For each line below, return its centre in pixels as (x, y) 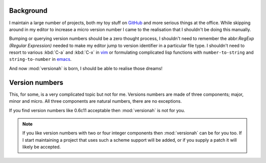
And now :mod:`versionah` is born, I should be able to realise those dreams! (86, 68)
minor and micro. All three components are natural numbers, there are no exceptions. (96, 101)
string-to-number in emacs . (40, 59)
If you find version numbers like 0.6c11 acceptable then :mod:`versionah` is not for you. (97, 110)
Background (28, 11)
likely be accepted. (42, 147)
